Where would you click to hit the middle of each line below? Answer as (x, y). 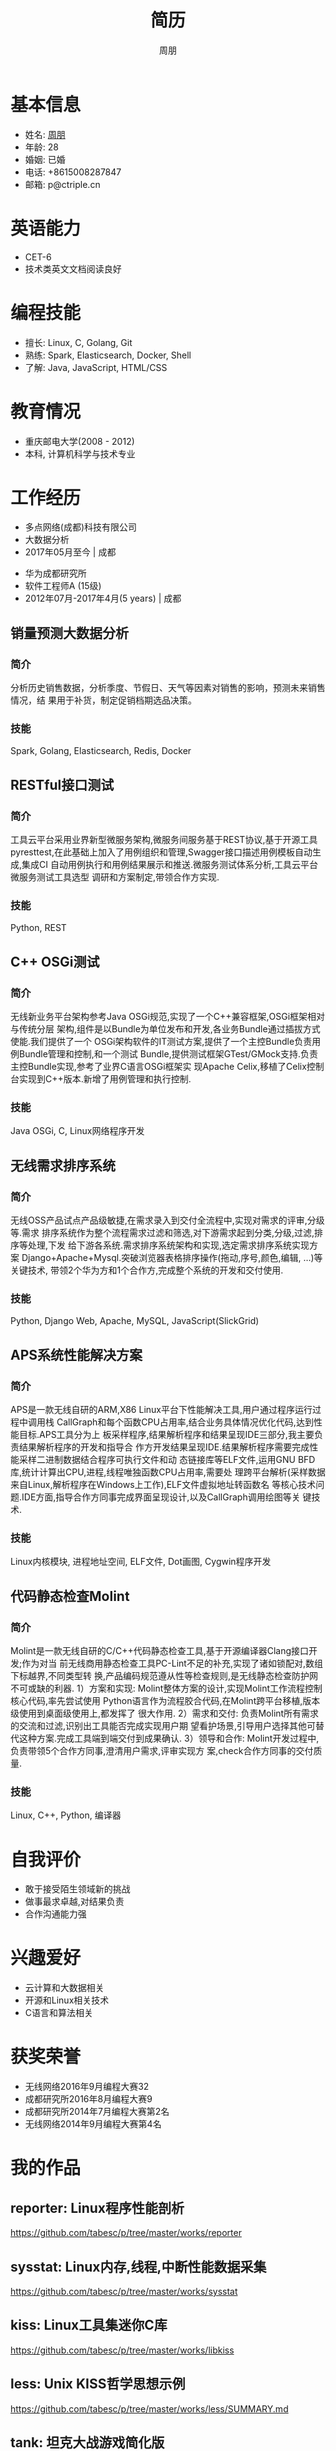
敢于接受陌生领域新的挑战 (77, 1889)
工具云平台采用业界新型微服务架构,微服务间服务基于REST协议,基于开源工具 (164, 840)
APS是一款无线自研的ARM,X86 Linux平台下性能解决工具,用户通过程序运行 (161, 1410)
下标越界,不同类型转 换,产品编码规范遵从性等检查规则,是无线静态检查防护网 (164, 1676)
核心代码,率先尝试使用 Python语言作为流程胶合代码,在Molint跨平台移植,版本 (165, 1701)
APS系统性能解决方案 (76, 1354)
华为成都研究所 (55, 573)
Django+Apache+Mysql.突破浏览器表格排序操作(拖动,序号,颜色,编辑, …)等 (172, 1258)
